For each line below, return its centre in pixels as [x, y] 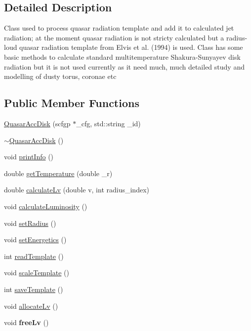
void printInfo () [29, 157]
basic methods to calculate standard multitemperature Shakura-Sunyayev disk [122, 56]
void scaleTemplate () [37, 273]
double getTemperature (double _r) [58, 173]
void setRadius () [30, 223]
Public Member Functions [72, 103]
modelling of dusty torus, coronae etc [60, 76]
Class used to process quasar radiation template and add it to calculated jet [119, 28]
